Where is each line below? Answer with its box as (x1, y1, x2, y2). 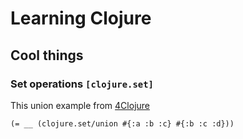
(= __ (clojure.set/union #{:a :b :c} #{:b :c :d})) (10, 118, 235, 129)
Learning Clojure (10, 7, 152, 30)
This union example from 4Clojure (10, 99, 151, 111)
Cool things (10, 47, 84, 64)
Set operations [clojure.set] (10, 77, 154, 91)
